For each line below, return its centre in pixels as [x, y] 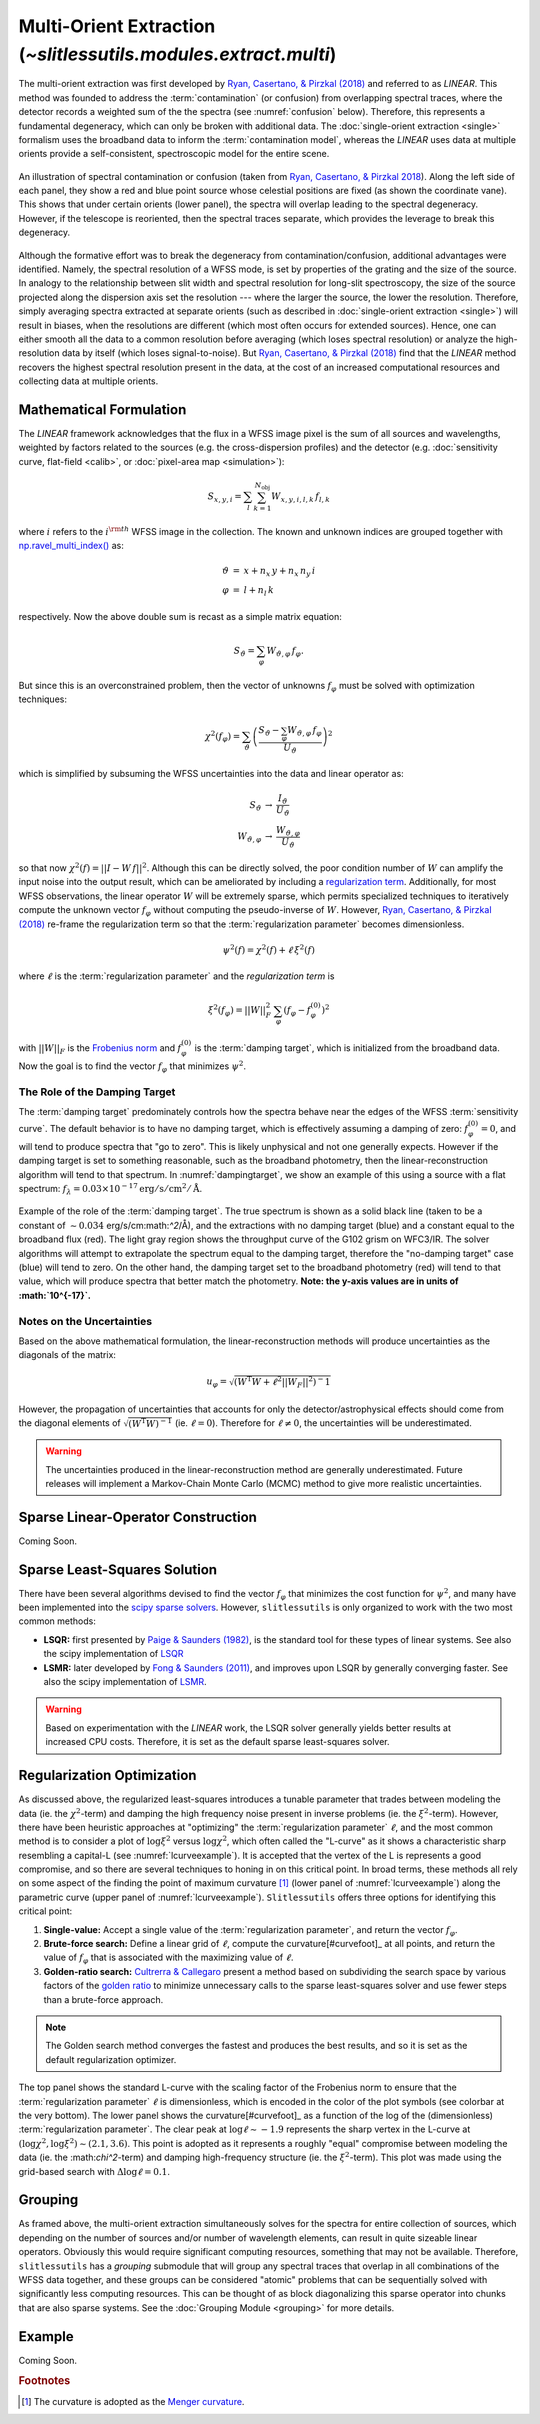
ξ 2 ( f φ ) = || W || [237, 1011]
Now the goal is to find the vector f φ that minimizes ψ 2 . [132, 1066]
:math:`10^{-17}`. [55, 1295]
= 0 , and [498, 1129]
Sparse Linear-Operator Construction [137, 1516]
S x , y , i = [224, 497]
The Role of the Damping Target [97, 1092]
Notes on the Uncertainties [85, 1321]
